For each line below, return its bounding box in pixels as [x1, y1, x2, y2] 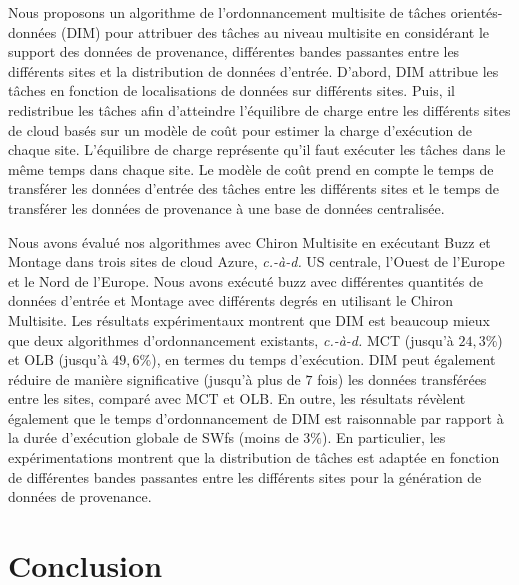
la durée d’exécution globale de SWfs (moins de [8, 427, 299, 448]
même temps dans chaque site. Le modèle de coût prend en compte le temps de [8, 158, 494, 179]
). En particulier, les [322, 427, 446, 448]
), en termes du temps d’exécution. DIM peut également [151, 349, 496, 370]
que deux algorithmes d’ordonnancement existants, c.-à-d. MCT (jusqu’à [8, 329, 454, 350]
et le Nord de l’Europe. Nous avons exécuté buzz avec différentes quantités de [8, 270, 484, 291]
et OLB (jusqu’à [8, 349, 108, 370]
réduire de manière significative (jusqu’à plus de [8, 368, 301, 389]
